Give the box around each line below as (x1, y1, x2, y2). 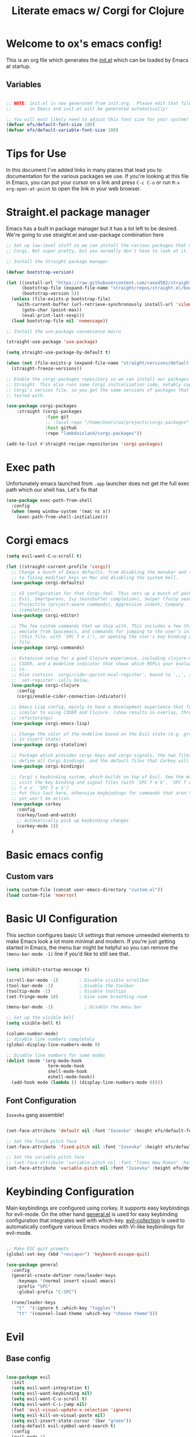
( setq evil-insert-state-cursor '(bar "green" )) (11, 1418, 132, 1424)
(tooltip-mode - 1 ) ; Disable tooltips (6, 988, 127, 994)
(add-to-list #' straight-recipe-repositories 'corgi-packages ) (6, 441, 163, 447)
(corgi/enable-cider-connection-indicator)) (16, 693, 127, 700)
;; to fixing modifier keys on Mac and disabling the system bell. (11, 574, 179, 581)
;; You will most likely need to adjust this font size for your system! (6, 116, 190, 122)
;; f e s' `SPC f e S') (11, 785, 69, 791)
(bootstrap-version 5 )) (21, 291, 80, 297)
